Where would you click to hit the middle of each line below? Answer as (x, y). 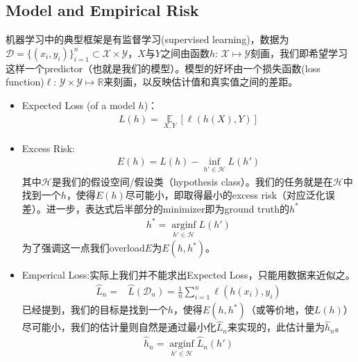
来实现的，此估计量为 (276, 327)
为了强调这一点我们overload (83, 248)
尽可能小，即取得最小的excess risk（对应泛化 (225, 195)
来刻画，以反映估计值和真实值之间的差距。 (201, 82)
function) (25, 82)
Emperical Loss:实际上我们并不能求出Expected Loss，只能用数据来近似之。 (188, 275)
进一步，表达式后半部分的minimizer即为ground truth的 (168, 208)
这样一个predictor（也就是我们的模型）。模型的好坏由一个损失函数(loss (163, 68)
